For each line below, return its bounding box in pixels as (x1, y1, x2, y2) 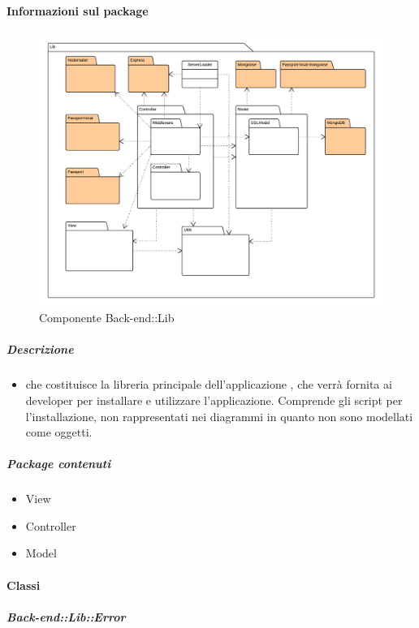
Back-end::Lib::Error (6, 608, 126, 625)
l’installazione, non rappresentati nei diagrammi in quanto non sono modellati (25, 407, 413, 424)
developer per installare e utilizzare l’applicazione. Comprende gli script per (25, 391, 403, 408)
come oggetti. (25, 424, 93, 441)
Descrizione (6, 341, 74, 358)
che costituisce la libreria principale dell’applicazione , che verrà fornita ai (25, 376, 392, 393)
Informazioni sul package (6, 2, 149, 19)
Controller (25, 517, 76, 534)
